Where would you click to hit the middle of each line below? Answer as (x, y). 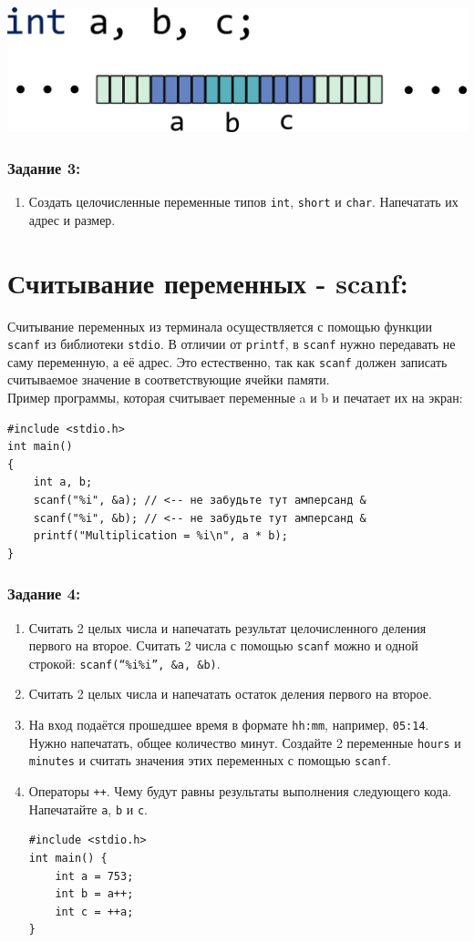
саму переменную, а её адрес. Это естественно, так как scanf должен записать (227, 361)
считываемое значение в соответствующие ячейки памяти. (169, 379)
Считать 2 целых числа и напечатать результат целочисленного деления (227, 627)
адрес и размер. (72, 219)
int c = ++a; (94, 911)
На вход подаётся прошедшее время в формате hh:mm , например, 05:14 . (229, 725)
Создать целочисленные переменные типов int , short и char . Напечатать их (243, 202)
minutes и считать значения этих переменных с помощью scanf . (210, 760)
